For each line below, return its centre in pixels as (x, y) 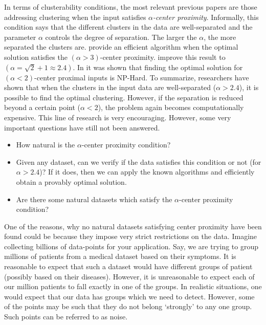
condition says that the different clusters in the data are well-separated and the (128, 27)
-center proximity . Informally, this (206, 17)
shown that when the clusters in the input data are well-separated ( (110, 87)
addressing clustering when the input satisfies (75, 17)
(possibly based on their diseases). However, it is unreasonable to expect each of (129, 276)
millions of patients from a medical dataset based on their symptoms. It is (120, 256)
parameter (20, 37)
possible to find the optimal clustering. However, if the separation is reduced (124, 97)
